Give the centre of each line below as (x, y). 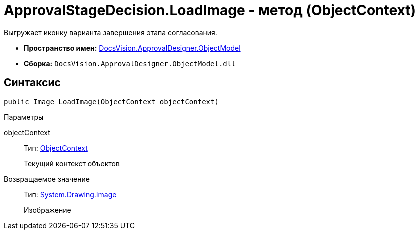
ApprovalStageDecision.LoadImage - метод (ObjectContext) (210, 10)
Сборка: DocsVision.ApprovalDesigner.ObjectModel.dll (130, 63)
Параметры (24, 117)
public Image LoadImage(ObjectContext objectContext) (111, 102)
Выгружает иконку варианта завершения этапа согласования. (111, 32)
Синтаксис (32, 83)
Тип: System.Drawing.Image (70, 194)
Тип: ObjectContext (56, 148)
